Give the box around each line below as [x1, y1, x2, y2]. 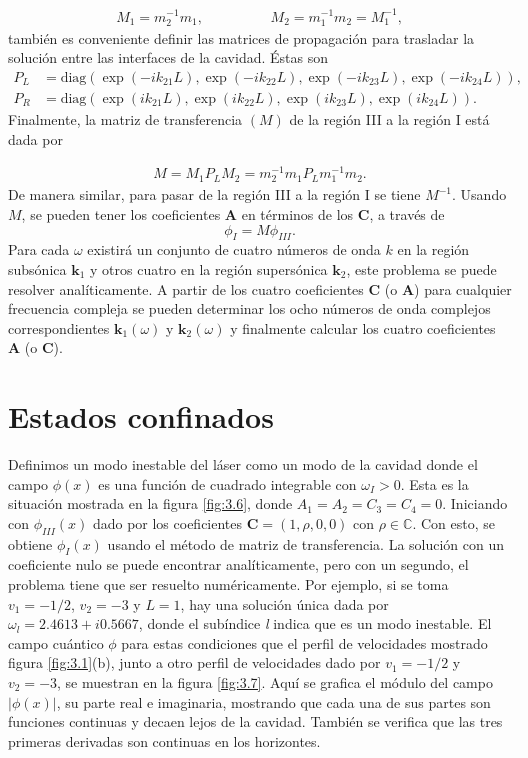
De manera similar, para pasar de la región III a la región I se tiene [8, 184, 421, 205]
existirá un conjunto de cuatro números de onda [87, 239, 381, 260]
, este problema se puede [346, 258, 497, 279]
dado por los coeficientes [92, 512, 243, 533]
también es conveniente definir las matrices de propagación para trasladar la [8, 27, 475, 48]
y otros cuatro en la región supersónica [90, 258, 328, 279]
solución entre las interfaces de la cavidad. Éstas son [8, 47, 328, 68]
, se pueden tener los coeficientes [21, 203, 221, 224]
